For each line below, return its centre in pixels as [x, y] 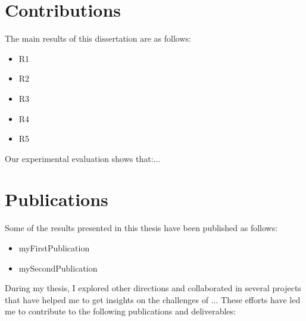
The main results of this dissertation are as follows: [98, 38]
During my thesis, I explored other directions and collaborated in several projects [153, 288]
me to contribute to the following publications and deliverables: [120, 311]
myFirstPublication [54, 248]
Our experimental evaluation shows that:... [83, 158]
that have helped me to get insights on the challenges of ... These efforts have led [153, 299]
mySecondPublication [58, 268]
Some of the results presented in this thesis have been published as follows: [141, 228]
